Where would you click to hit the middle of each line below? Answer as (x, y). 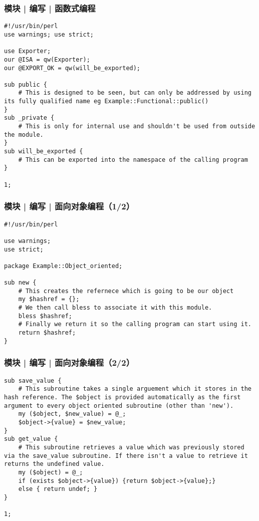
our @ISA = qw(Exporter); (47, 59)
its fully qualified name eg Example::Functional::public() (106, 101)
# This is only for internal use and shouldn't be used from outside (137, 126)
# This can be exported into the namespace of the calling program (133, 160)
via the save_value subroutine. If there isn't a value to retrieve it (126, 456)
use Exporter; (28, 51)
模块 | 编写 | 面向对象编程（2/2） (69, 362)
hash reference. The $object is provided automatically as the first (122, 397)
